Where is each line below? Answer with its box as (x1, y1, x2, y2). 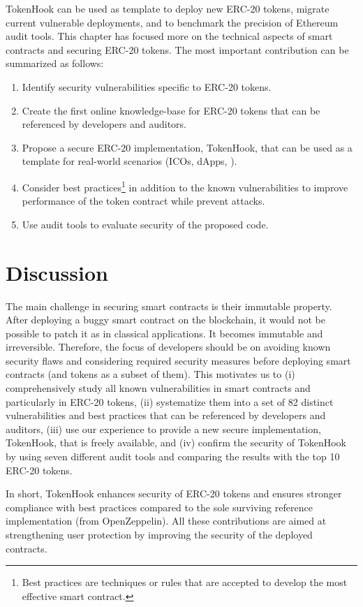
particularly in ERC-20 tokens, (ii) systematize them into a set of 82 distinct (6, 394, 334, 409)
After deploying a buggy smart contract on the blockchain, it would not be (6, 312, 325, 327)
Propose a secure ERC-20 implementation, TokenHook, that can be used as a (22, 140, 353, 154)
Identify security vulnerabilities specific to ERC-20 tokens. (22, 79, 272, 94)
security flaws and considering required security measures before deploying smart (6, 353, 351, 367)
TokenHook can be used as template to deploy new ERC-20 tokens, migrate (6, 1, 329, 15)
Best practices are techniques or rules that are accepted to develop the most (22, 575, 348, 590)
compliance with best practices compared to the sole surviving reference (6, 499, 313, 514)
